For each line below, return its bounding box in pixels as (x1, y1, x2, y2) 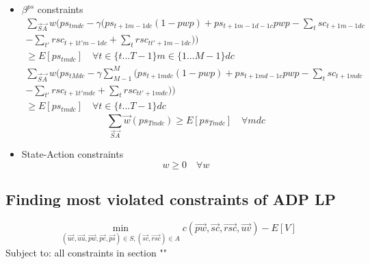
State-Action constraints (21, 147, 124, 161)
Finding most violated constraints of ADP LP (5, 189, 336, 210)
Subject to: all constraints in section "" (5, 245, 167, 259)
